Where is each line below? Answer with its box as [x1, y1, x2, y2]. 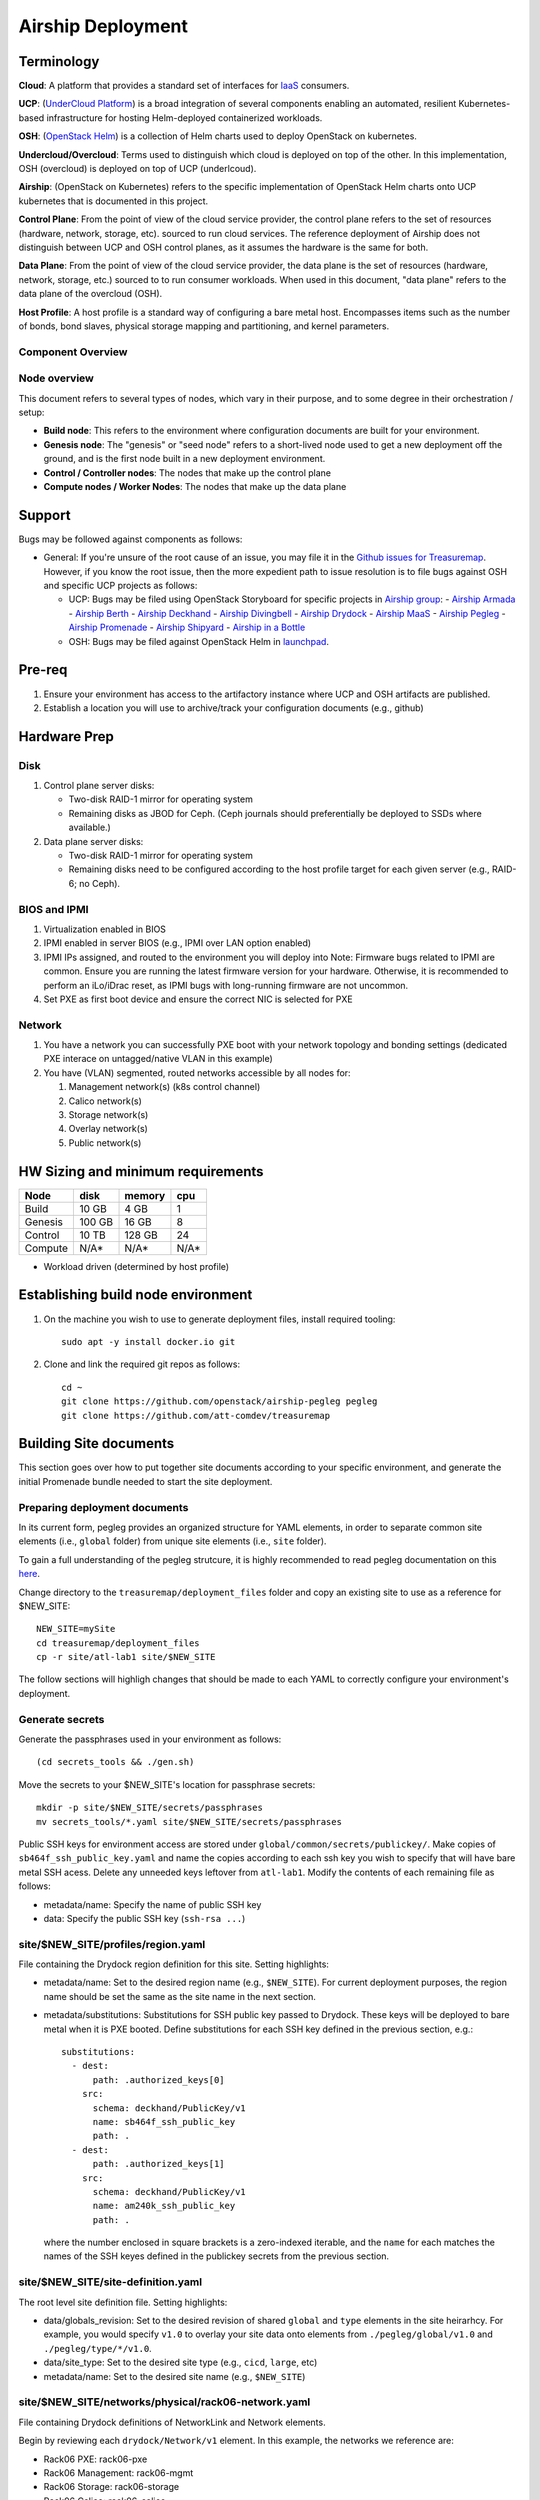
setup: [18, 406, 45, 419]
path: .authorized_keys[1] [92, 2158, 225, 2170]
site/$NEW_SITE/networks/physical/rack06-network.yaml [18, 2395, 311, 2409]
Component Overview [18, 345, 128, 359]
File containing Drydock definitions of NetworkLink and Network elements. [18, 2416, 326, 2428]
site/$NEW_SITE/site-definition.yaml [18, 2275, 203, 2289]
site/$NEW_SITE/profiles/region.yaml [18, 1937, 206, 1951]
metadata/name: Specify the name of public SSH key [43, 1898, 262, 1910]
